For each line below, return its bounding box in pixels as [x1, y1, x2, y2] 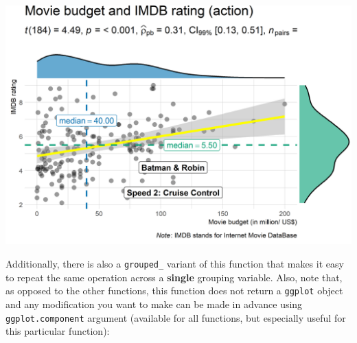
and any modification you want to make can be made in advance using [5, 296, 303, 311]
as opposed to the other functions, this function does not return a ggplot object [5, 283, 343, 298]
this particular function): [5, 324, 110, 338]
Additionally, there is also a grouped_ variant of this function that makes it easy [5, 257, 344, 271]
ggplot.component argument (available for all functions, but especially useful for [5, 310, 346, 324]
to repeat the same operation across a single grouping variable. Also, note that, [5, 270, 343, 284]
